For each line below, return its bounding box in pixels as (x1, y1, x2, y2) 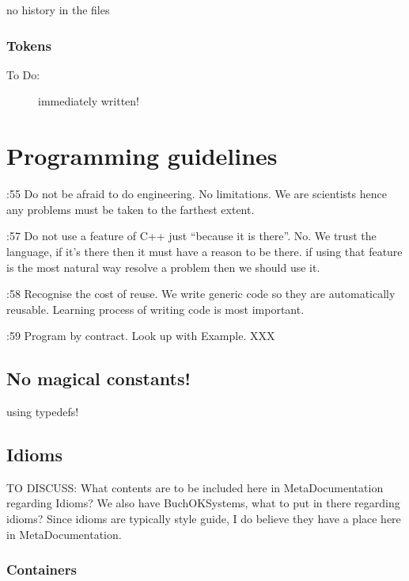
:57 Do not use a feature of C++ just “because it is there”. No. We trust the (6, 227, 377, 244)
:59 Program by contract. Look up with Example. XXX (6, 327, 275, 344)
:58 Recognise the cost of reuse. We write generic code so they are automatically (6, 285, 396, 302)
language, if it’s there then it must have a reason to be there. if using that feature (6, 243, 403, 259)
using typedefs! (6, 403, 79, 420)
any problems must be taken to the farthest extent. (6, 201, 255, 217)
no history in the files (6, 2, 110, 17)
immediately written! (38, 93, 139, 109)
